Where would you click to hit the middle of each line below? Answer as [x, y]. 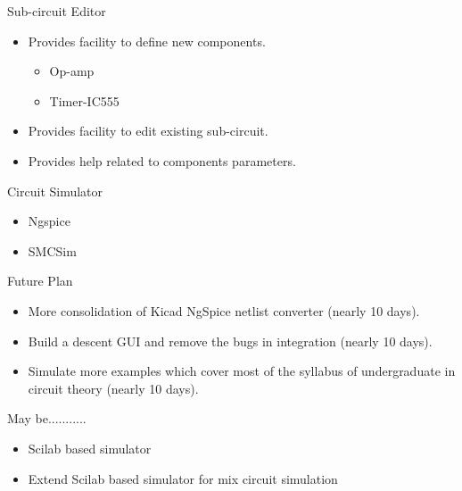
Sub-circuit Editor [57, 11]
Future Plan [40, 281]
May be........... [47, 418]
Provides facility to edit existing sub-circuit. [148, 131]
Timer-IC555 [84, 100]
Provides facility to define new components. [147, 41]
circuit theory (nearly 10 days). [113, 388]
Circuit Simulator [55, 191]
